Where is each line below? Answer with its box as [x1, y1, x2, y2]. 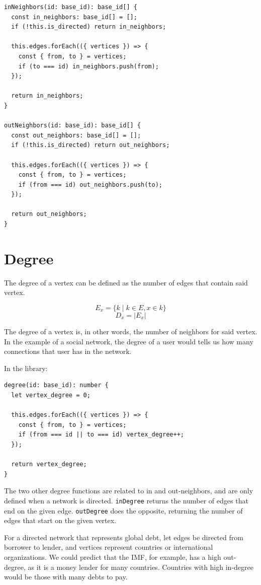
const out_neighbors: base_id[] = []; [11, 131, 141, 139]
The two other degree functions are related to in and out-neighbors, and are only [4, 485, 253, 496]
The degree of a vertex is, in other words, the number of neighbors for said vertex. [4, 326, 257, 336]
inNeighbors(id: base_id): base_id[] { [4, 4, 137, 11]
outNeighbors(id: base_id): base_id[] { [4, 122, 141, 129]
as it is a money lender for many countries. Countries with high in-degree [28, 561, 253, 572]
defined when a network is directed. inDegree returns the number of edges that [4, 495, 248, 505]
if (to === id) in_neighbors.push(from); [18, 62, 159, 70]
